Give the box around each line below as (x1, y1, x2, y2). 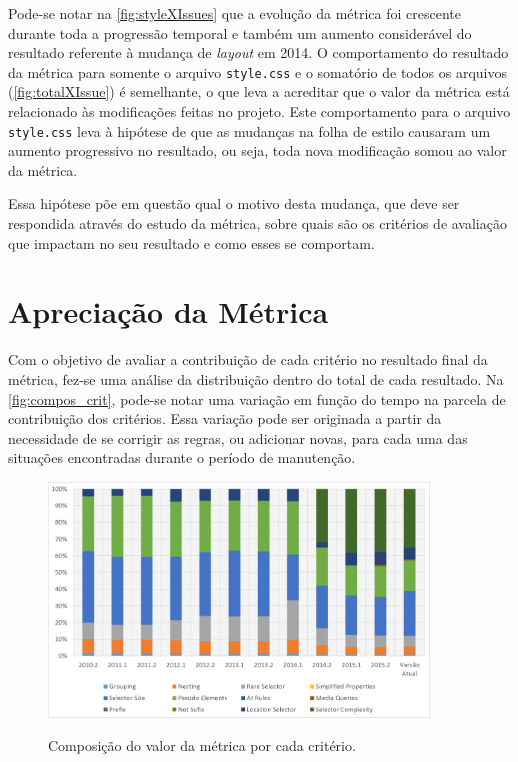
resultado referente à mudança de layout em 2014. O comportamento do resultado (8, 42, 509, 63)
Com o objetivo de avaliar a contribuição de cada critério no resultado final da (8, 349, 488, 370)
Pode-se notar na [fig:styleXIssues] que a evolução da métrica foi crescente (8, 3, 461, 23)
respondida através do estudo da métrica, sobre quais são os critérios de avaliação (8, 213, 507, 234)
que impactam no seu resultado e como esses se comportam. (8, 232, 375, 253)
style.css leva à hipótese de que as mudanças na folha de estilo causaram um (8, 120, 491, 141)
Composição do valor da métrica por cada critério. (48, 735, 356, 756)
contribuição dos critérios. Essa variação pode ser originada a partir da (8, 408, 442, 429)
